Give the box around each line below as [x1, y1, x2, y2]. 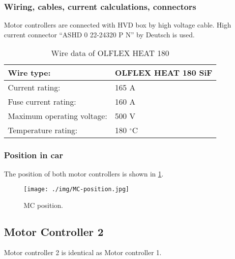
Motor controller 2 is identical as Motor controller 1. [4, 247, 162, 257]
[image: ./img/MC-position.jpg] [24, 186, 129, 193]
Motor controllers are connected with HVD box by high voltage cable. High [4, 20, 232, 30]
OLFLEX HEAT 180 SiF [115, 67, 212, 79]
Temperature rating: [8, 124, 78, 136]
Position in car [4, 149, 63, 161]
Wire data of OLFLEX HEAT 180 [51, 47, 169, 59]
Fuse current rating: [8, 96, 76, 108]
